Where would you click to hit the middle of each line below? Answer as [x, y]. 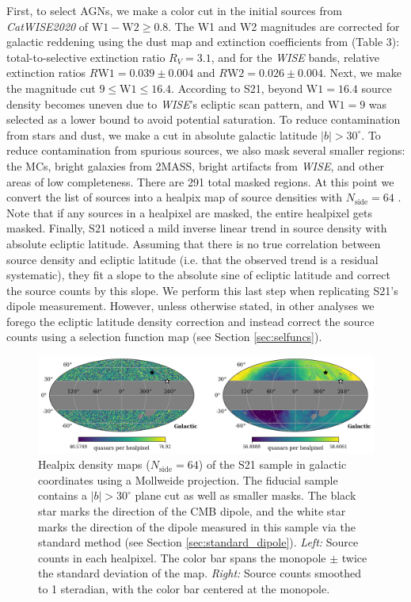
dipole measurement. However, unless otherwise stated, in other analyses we [190, 306]
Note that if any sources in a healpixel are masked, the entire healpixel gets [189, 212]
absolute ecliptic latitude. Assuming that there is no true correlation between [194, 243]
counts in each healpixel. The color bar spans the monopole [182, 557]
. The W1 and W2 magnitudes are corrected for [284, 26]
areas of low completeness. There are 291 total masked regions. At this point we [200, 181]
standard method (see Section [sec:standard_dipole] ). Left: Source [198, 542]
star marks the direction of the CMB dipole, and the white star [192, 511]
